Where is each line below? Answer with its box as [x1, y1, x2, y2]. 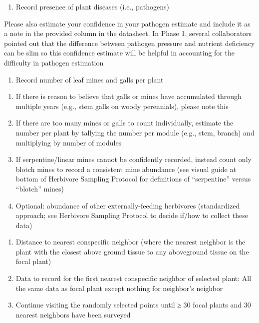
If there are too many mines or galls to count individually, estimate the [15, 117, 234, 128]
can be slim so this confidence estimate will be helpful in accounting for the [4, 47, 235, 58]
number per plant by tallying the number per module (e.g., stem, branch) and [15, 127, 255, 137]
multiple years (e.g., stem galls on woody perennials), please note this [15, 100, 229, 111]
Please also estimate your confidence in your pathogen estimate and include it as [4, 18, 251, 28]
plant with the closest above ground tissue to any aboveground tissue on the [15, 246, 249, 256]
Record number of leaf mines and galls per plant [15, 74, 164, 84]
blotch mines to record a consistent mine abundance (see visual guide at [15, 163, 236, 174]
